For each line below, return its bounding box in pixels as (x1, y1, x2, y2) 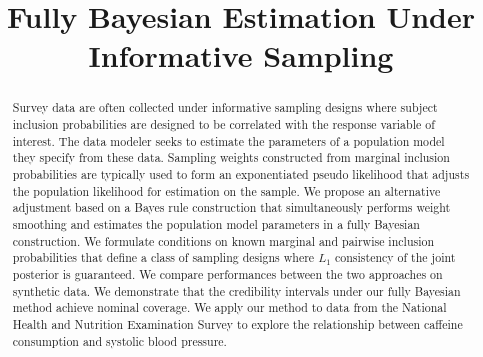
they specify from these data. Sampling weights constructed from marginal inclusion (12, 149, 450, 166)
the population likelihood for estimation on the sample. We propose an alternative (12, 182, 441, 199)
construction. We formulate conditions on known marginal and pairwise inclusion (12, 232, 435, 249)
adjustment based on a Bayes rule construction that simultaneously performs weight (12, 199, 451, 216)
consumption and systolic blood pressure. (12, 332, 227, 349)
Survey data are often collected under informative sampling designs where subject (12, 99, 438, 116)
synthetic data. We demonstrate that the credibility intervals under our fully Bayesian (12, 282, 461, 299)
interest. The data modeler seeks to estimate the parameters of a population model (12, 132, 445, 149)
